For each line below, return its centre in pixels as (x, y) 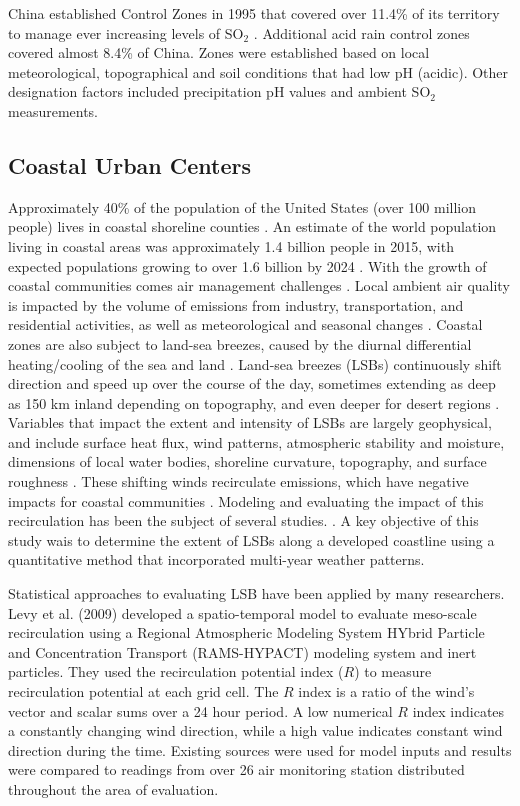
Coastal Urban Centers (130, 164)
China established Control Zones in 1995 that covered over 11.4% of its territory (254, 13)
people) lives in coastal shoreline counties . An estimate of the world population (252, 226)
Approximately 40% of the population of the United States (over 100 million (242, 206)
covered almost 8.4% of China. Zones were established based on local (219, 52)
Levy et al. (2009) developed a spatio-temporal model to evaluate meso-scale (242, 612)
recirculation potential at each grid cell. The (143, 691)
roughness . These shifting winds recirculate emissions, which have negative (238, 481)
